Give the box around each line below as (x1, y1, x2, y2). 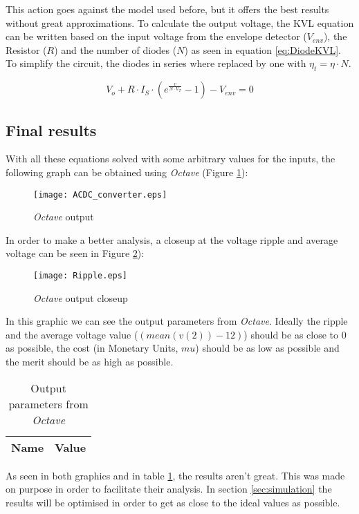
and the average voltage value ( (6, 327, 138, 341)
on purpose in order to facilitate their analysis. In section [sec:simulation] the (6, 482, 332, 496)
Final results (6, 119, 97, 140)
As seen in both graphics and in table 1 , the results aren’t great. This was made (6, 468, 345, 482)
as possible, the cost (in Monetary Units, (6, 341, 178, 355)
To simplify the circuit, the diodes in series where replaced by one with (6, 56, 306, 70)
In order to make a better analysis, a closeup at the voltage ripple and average (6, 232, 338, 247)
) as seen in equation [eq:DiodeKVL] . (184, 42, 341, 57)
